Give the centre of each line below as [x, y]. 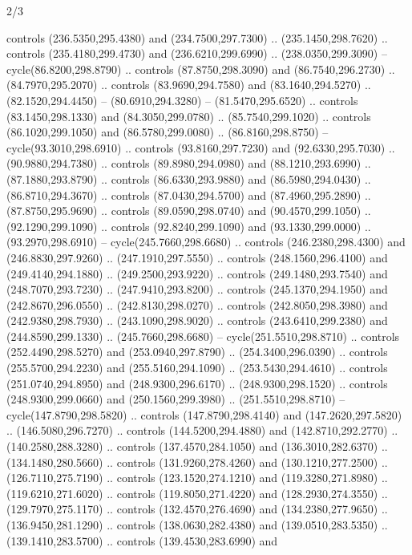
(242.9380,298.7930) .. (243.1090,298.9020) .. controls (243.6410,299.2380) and [197, 320]
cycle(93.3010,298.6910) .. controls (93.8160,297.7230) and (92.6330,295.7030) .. [201, 147]
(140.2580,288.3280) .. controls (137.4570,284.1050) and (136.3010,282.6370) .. [197, 446]
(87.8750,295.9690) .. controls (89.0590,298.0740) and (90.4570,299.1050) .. [189, 211]
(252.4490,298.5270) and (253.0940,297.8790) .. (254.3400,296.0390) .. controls [197, 352]
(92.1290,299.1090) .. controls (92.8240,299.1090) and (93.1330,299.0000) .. [189, 226]
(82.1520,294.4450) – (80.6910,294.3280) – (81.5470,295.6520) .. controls [182, 100]
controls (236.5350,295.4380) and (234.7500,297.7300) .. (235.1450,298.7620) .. [197, 37]
